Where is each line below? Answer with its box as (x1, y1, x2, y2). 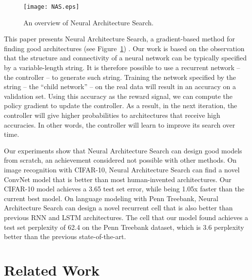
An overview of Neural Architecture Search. (23, 17, 154, 27)
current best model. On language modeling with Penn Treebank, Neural (4, 193, 218, 203)
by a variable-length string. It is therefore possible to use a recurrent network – (4, 62, 240, 73)
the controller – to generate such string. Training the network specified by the (4, 72, 236, 82)
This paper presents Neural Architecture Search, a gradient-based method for (4, 34, 235, 44)
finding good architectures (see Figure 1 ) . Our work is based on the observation (4, 43, 245, 53)
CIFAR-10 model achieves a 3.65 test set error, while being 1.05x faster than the (4, 184, 245, 194)
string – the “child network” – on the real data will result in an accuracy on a (4, 81, 236, 92)
